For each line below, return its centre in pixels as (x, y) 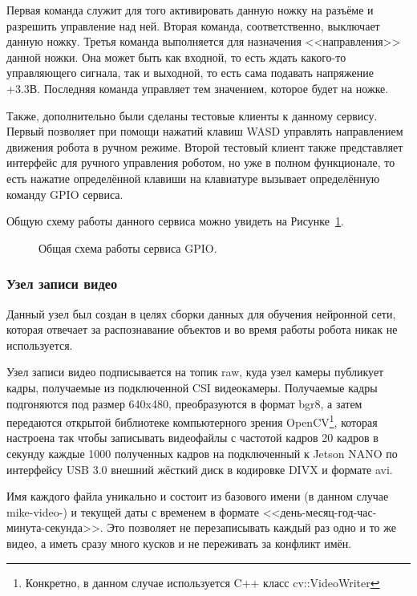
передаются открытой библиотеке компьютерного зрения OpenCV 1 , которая (192, 421)
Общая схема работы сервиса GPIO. (128, 247)
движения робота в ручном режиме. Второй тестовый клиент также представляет (205, 146)
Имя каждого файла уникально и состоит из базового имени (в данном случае (198, 496)
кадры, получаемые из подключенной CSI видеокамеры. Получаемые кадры (192, 387)
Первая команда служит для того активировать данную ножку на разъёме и (190, 10)
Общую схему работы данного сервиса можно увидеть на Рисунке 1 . (175, 221)
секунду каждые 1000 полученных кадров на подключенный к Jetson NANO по (202, 453)
